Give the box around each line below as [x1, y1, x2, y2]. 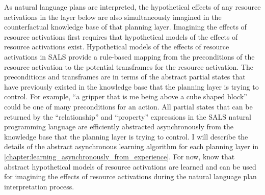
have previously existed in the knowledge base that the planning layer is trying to [4, 81, 259, 92]
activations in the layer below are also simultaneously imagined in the [4, 11, 222, 22]
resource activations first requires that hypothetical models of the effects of [4, 31, 238, 42]
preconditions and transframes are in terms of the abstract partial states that [4, 71, 246, 82]
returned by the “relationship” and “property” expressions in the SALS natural [4, 111, 251, 122]
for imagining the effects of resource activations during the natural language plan [4, 171, 257, 182]
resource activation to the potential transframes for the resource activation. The [4, 61, 254, 72]
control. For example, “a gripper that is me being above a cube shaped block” [4, 91, 247, 102]
